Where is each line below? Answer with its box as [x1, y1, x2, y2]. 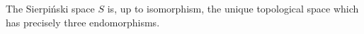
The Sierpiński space [6, 1, 95, 15]
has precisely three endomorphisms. [6, 15, 160, 29]
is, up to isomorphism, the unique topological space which [107, 1, 359, 15]
